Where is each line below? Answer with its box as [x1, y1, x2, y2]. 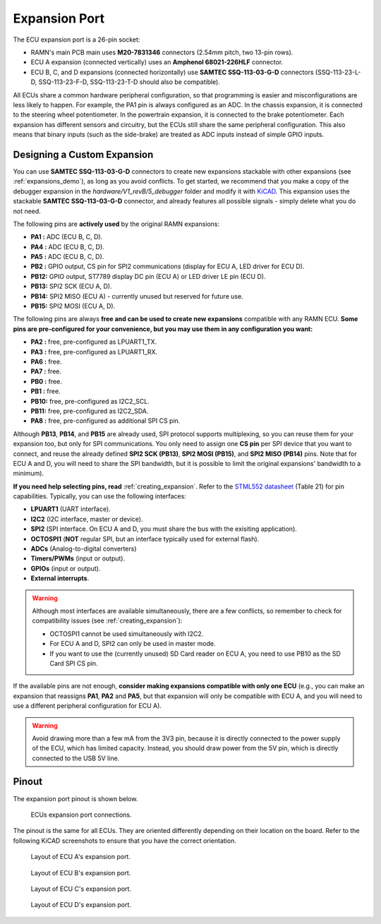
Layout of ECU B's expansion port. [30, 868, 131, 877]
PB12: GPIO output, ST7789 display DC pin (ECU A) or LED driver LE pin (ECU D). [30, 272, 266, 280]
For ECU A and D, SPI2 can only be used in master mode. [49, 640, 216, 648]
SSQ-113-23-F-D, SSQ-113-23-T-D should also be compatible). [38, 78, 220, 86]
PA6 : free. [30, 357, 62, 366]
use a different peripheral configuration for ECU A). [13, 702, 162, 710]
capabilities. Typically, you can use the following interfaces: [13, 492, 186, 500]
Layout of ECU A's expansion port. [30, 853, 131, 861]
